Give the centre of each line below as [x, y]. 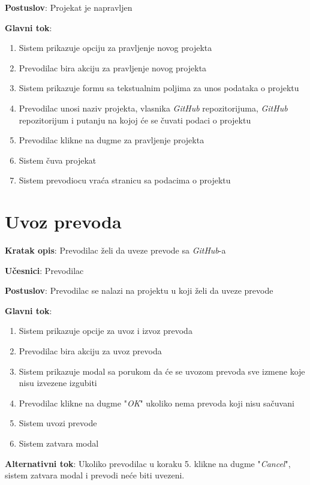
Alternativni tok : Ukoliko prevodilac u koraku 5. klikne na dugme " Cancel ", [148, 463]
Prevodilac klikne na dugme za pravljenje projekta [112, 140]
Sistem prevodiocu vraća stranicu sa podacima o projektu [125, 180]
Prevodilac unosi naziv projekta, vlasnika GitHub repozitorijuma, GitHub [153, 108]
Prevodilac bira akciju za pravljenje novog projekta [113, 67]
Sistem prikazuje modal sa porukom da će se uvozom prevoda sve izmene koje [162, 371]
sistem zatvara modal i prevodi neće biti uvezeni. [95, 475]
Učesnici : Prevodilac [44, 270]
